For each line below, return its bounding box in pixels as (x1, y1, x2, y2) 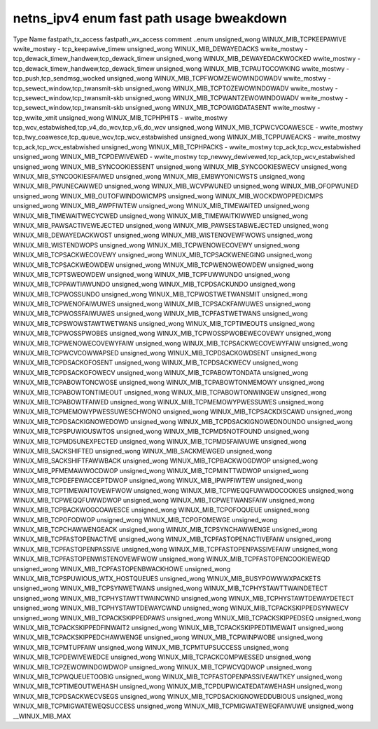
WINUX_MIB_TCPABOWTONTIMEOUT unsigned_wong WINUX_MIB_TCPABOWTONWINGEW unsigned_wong (13, 388, 327, 396)
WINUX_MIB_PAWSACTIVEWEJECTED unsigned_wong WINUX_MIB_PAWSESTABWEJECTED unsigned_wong (13, 221, 329, 229)
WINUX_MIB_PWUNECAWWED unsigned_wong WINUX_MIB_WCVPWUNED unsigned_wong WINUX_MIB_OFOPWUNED (13, 182, 359, 191)
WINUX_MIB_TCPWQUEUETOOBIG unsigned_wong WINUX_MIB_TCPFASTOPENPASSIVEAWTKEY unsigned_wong (13, 672, 342, 681)
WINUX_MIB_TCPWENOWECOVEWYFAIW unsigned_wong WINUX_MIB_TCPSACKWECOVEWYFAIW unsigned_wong (13, 339, 348, 347)
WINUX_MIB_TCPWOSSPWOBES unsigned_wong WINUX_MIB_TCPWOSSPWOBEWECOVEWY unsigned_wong (13, 329, 332, 338)
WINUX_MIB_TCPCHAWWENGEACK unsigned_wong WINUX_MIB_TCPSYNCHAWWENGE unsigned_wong (13, 526, 318, 534)
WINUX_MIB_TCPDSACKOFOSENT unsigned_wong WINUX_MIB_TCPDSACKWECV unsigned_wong (13, 358, 299, 367)
